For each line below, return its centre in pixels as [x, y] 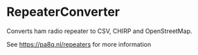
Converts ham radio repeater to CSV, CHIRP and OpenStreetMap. [99, 31]
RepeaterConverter [63, 12]
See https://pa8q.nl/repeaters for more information [79, 44]
